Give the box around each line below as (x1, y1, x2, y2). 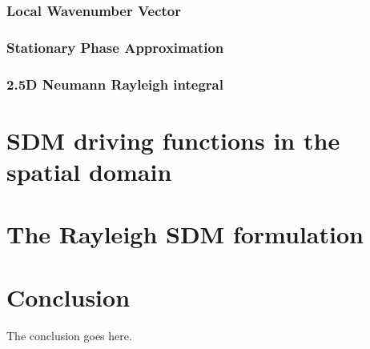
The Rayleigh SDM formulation (6, 218, 364, 251)
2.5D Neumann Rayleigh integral (6, 74, 223, 94)
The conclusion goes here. (6, 327, 132, 343)
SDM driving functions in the (6, 123, 340, 156)
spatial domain (6, 154, 172, 187)
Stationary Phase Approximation (6, 37, 224, 57)
